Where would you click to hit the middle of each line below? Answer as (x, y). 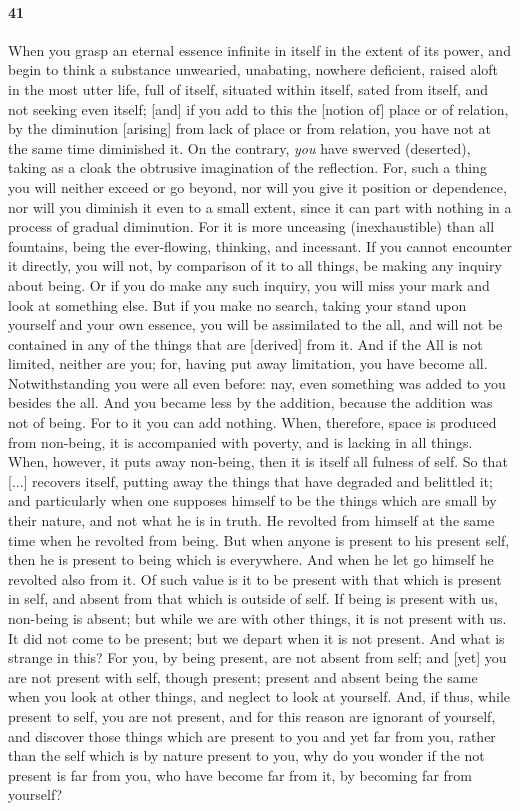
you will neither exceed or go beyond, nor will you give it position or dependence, (257, 186)
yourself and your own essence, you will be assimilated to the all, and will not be (255, 324)
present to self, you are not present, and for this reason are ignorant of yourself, (252, 715)
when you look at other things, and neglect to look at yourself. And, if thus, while (259, 696)
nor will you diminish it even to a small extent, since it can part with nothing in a (260, 206)
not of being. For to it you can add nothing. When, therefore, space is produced (252, 422)
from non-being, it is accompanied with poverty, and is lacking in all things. (240, 441)
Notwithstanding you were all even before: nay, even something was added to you (257, 382)
